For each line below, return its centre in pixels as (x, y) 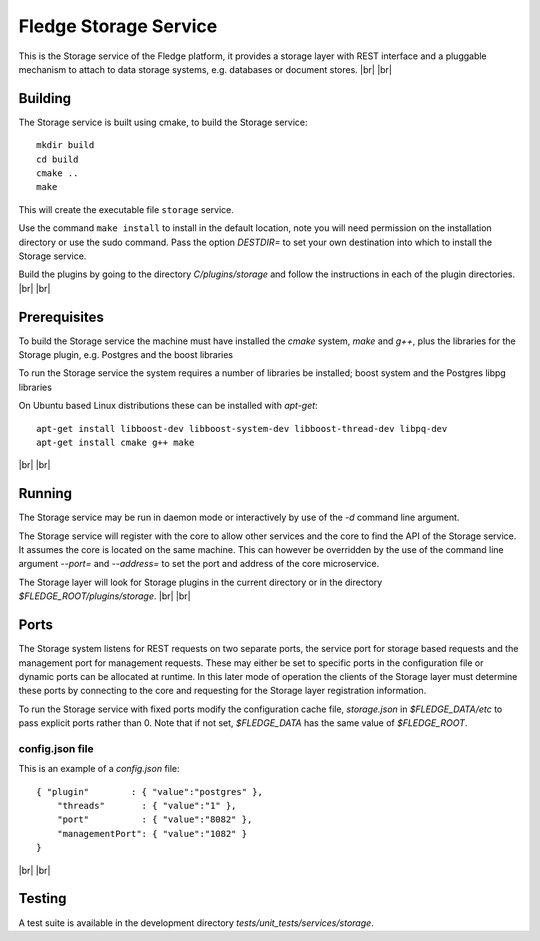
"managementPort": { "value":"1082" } (152, 833)
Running (45, 493)
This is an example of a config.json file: (99, 769)
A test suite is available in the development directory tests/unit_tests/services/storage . (196, 922)
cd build (57, 159)
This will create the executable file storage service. (126, 209)
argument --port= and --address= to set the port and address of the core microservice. (199, 564)
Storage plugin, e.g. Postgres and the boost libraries (126, 355)
